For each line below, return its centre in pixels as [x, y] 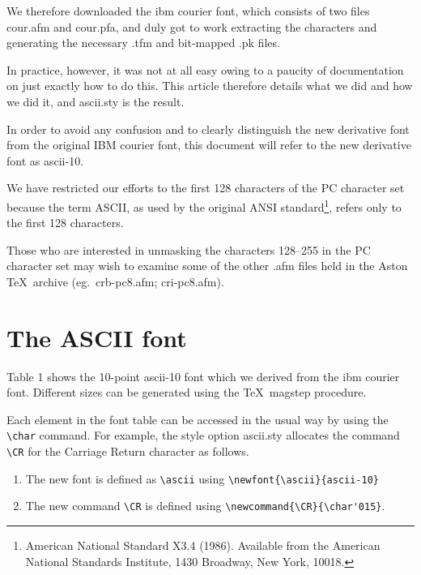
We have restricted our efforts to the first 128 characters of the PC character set [206, 188]
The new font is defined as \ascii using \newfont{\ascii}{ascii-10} [202, 478]
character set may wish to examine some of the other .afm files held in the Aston [207, 266]
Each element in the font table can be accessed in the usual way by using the [198, 419]
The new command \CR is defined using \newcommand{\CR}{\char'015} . [205, 506]
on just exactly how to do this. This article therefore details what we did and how [210, 86]
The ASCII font [97, 337]
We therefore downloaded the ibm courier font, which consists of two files [188, 11]
